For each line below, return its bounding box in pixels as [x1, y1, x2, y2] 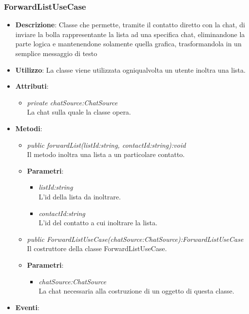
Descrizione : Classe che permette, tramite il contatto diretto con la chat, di [15, 20, 245, 30]
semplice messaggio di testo [15, 48, 97, 58]
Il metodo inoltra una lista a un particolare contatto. [27, 149, 185, 159]
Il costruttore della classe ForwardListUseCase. [27, 243, 167, 254]
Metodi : [15, 123, 42, 133]
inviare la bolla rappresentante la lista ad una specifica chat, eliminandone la [15, 29, 245, 39]
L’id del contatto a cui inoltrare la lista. [38, 217, 157, 228]
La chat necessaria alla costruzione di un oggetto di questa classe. [38, 286, 234, 296]
